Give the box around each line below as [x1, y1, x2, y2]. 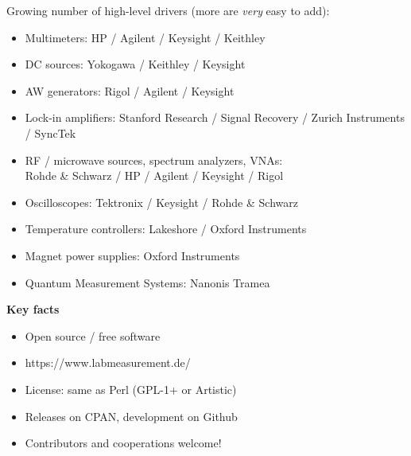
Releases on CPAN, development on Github [25, 407, 238, 424]
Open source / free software [25, 327, 161, 344]
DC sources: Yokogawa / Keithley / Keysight [25, 56, 246, 72]
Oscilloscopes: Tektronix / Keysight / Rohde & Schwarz [25, 193, 298, 210]
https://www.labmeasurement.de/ [25, 354, 191, 371]
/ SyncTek [25, 124, 76, 141]
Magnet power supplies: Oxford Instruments [25, 247, 240, 263]
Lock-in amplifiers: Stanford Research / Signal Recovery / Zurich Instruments [25, 109, 405, 126]
